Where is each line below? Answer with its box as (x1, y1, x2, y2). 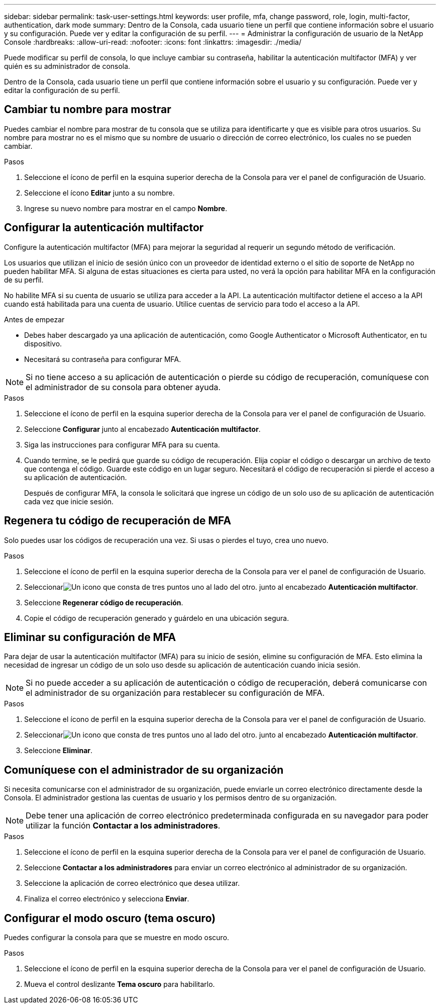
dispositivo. (24, 339, 62, 348)
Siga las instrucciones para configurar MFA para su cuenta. (24, 440, 220, 449)
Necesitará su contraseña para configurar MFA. (24, 354, 181, 363)
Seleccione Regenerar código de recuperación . (24, 598, 183, 607)
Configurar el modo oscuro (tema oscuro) (4, 911, 216, 925)
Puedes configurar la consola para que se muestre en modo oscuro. (4, 933, 230, 942)
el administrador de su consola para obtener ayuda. (26, 382, 221, 392)
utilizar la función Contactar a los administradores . (26, 820, 221, 831)
